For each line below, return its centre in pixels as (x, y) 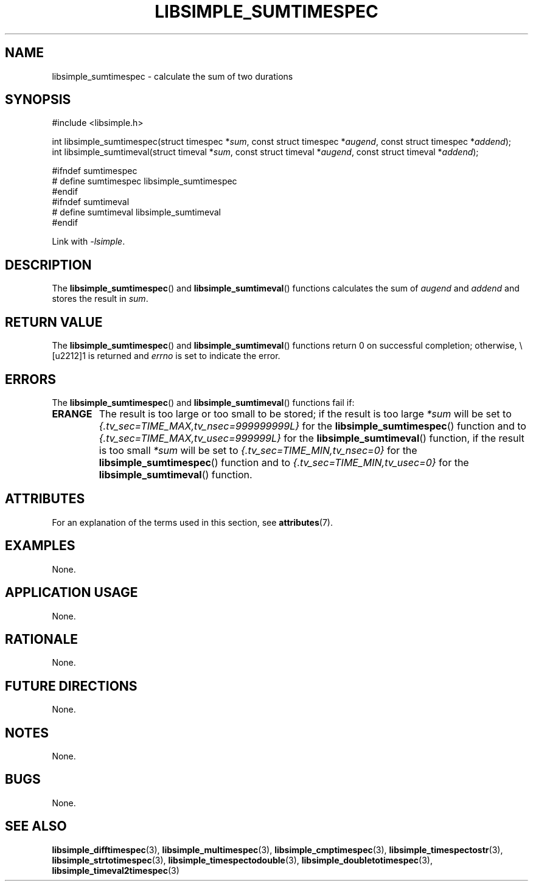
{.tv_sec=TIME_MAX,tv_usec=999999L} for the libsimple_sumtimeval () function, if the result (312, 438)
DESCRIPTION (48, 265)
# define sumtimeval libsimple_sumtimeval (136, 212)
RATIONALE (42, 639)
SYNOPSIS (38, 100)
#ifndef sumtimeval (91, 202)
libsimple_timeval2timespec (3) (116, 870)
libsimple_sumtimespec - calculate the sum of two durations (172, 76)
